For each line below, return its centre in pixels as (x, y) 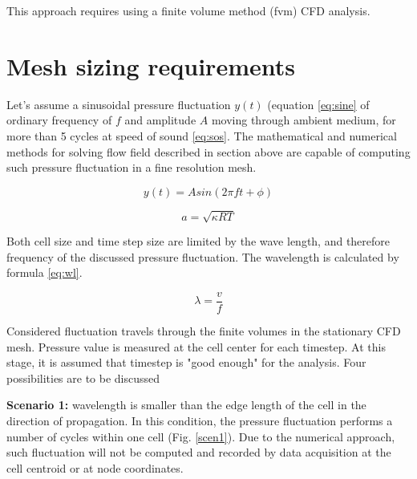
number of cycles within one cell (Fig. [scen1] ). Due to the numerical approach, (201, 436)
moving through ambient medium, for (304, 120)
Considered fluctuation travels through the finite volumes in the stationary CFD (204, 331)
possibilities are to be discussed (83, 378)
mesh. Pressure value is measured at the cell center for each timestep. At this (196, 346)
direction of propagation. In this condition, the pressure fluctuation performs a (200, 421)
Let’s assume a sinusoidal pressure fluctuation (119, 104)
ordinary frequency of (59, 120)
